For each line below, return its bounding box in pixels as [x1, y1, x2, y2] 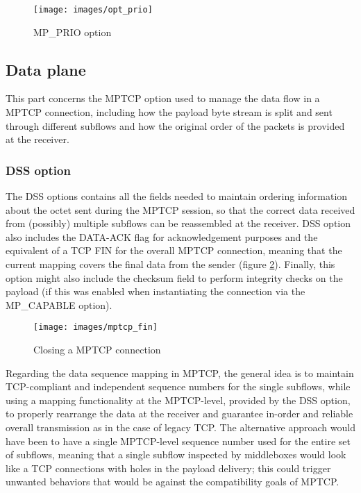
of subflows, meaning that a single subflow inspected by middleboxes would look [6, 447, 346, 462]
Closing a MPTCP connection [33, 342, 161, 357]
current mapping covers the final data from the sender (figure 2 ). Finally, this [6, 257, 335, 271]
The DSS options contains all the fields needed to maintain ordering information [6, 189, 348, 203]
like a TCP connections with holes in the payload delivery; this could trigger [6, 460, 331, 475]
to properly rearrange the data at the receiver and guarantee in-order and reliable [6, 406, 353, 421]
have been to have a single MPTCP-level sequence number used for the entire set [6, 433, 351, 448]
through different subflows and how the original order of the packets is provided [6, 118, 345, 133]
